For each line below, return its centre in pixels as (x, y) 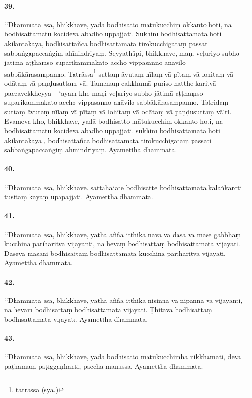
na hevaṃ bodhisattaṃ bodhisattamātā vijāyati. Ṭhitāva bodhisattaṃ (108, 310)
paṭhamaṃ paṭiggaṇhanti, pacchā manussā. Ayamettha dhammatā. (104, 366)
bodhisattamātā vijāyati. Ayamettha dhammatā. (76, 319)
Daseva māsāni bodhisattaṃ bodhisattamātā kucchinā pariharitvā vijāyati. (115, 253)
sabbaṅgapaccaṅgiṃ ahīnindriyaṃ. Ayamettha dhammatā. (91, 150)
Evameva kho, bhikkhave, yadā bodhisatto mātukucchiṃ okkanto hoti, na (114, 121)
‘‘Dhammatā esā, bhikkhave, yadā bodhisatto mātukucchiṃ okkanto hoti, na (118, 24)
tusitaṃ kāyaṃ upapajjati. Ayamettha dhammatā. (79, 197)
